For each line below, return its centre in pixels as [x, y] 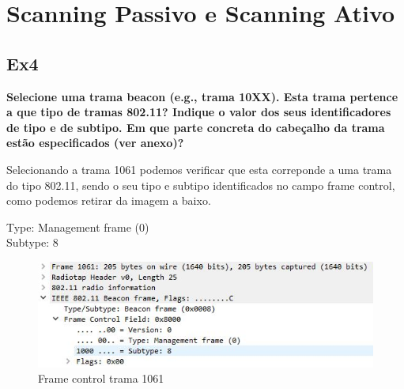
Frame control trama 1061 [101, 378]
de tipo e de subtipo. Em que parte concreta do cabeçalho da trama [196, 127]
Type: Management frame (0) [78, 227]
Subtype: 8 [32, 242]
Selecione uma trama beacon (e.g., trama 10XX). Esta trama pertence [202, 96]
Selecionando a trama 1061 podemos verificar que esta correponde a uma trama [199, 169]
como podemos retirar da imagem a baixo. [109, 200]
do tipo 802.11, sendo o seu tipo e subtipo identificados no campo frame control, [201, 185]
